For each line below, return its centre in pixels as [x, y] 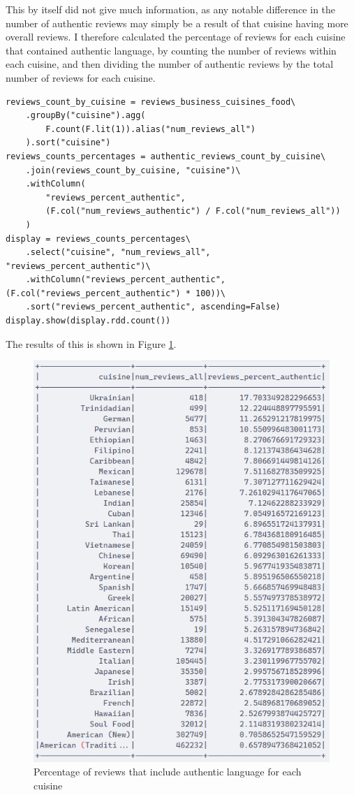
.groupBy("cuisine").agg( [86, 116]
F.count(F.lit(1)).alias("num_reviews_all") [150, 129]
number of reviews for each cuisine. [81, 77]
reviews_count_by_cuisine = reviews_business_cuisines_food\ [151, 102]
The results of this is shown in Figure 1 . [91, 343]
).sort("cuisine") [68, 143]
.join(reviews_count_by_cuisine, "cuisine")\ [133, 170]
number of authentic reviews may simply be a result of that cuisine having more [177, 23]
